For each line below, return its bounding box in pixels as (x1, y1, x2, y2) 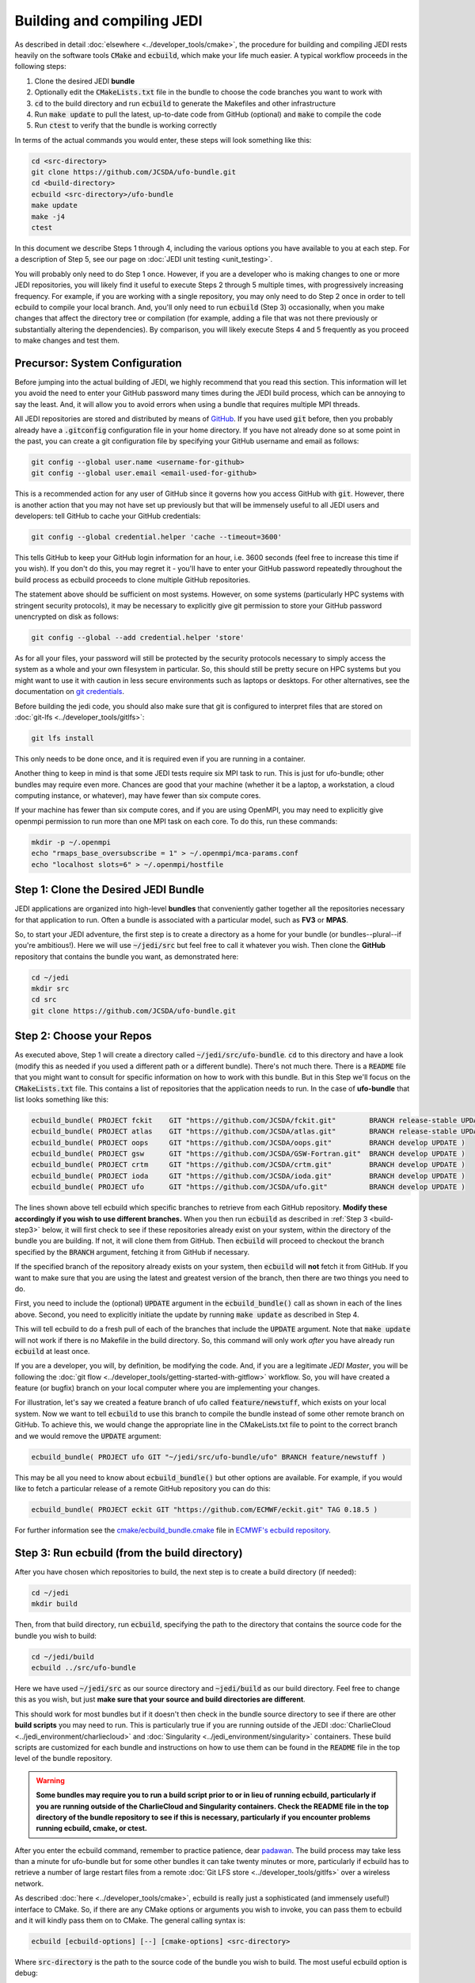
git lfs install (31, 734, 95, 742)
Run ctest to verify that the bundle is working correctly (34, 121, 217, 130)
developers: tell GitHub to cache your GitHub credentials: (14, 512, 201, 521)
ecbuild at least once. (14, 1346, 90, 1356)
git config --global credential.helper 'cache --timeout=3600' (31, 532, 283, 542)
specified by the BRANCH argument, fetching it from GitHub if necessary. (14, 1247, 250, 1256)
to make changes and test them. (14, 336, 120, 345)
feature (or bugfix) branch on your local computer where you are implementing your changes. (14, 1383, 321, 1393)
